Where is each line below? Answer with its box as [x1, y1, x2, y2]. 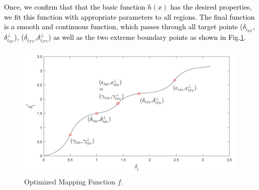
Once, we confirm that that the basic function [4, 2, 145, 12]
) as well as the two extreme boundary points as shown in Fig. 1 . [48, 32, 246, 42]
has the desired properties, [170, 2, 252, 12]
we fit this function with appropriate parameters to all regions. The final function [4, 11, 255, 22]
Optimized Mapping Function [24, 176, 116, 186]
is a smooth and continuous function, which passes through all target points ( [4, 21, 243, 32]
